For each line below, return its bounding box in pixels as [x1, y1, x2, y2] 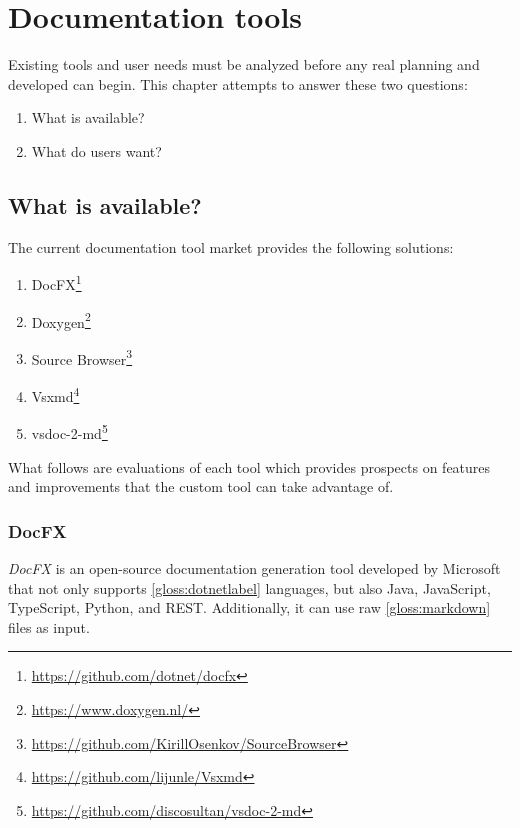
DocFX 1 [31, 271, 82, 294]
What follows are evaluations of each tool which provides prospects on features [8, 456, 491, 477]
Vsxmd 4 [31, 383, 80, 406]
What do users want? [31, 140, 162, 161]
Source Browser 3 [31, 345, 133, 369]
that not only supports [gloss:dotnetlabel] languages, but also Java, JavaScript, [8, 577, 491, 598]
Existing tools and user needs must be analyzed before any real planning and [8, 54, 480, 75]
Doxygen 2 [31, 308, 91, 332]
